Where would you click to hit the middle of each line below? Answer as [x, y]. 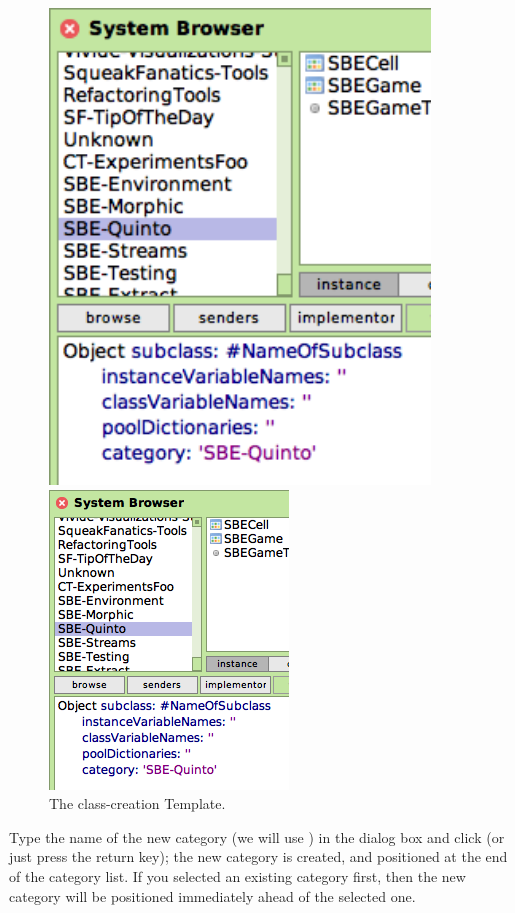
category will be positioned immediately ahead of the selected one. [212, 895]
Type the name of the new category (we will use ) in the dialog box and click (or [257, 836]
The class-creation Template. [137, 803]
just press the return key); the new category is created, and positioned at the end [258, 856]
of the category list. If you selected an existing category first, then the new [237, 875]
